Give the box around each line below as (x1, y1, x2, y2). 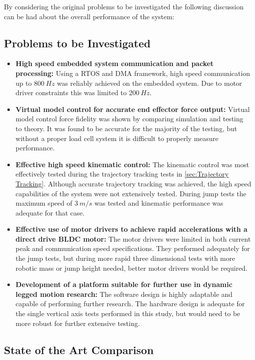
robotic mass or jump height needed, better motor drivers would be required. (15, 262, 248, 273)
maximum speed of (15, 198, 72, 208)
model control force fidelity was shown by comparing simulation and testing (15, 113, 243, 124)
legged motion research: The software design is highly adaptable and (15, 288, 233, 299)
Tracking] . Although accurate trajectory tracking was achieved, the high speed (15, 178, 252, 188)
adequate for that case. (15, 207, 85, 217)
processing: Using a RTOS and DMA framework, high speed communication (15, 68, 250, 78)
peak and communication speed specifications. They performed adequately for (15, 243, 250, 253)
